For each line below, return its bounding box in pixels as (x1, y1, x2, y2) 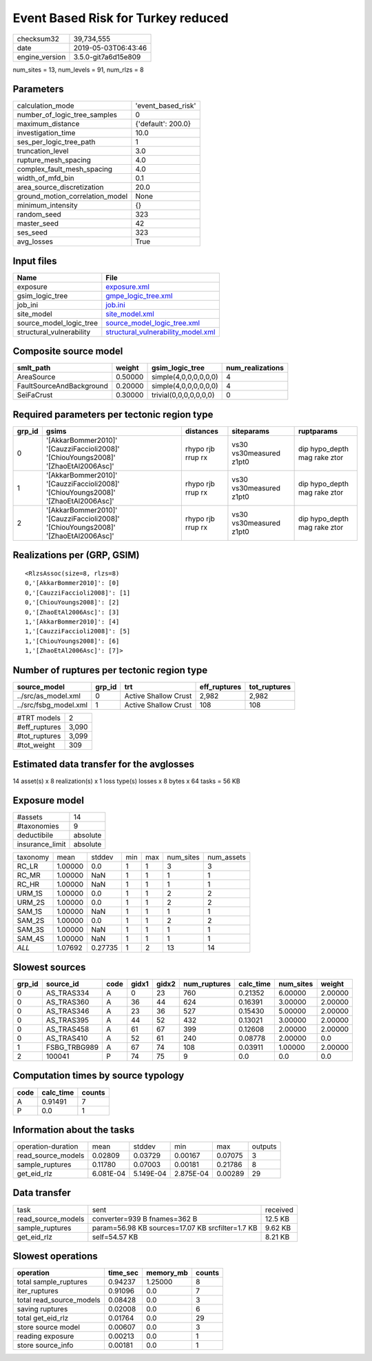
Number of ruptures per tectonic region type (12, 664, 208, 676)
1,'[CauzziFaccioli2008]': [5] (25, 628, 131, 635)
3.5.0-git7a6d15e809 (73, 52, 141, 61)
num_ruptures (183, 979, 231, 989)
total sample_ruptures (17, 1277, 87, 1287)
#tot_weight (17, 740, 55, 750)
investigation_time (17, 128, 76, 138)
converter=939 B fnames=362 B (92, 1214, 198, 1224)
